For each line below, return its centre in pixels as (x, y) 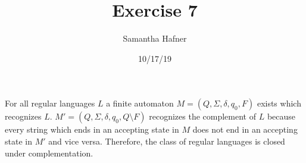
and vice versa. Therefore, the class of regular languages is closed (167, 141)
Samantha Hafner (155, 38)
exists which (279, 103)
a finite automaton (140, 103)
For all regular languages (50, 103)
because (281, 116)
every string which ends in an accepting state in (92, 129)
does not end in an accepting (245, 129)
